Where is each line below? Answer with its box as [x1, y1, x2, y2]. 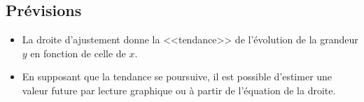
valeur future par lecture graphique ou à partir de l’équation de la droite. [22, 82, 336, 97]
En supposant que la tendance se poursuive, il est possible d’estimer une [22, 69, 332, 84]
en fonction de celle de [30, 45, 126, 60]
